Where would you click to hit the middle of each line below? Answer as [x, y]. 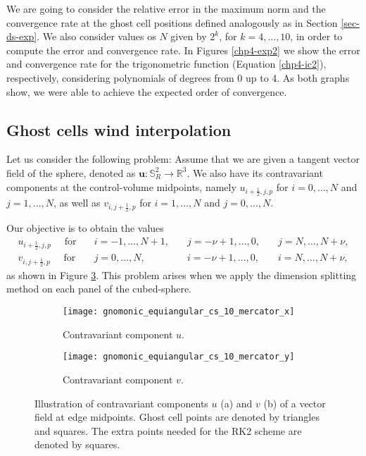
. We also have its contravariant [255, 172]
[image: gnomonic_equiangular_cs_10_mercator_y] [179, 357]
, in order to [316, 36]
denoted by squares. [77, 444]
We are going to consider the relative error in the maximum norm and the [166, 8]
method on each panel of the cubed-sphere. [99, 289]
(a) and [236, 403]
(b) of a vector [295, 403]
